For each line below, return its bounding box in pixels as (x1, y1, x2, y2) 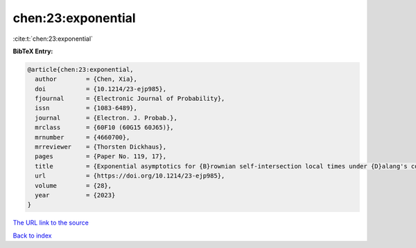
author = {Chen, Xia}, (35, 75, 138, 83)
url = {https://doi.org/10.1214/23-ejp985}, (35, 172, 225, 180)
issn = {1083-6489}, (35, 104, 138, 112)
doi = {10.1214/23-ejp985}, (35, 85, 166, 93)
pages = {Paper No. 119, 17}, (35, 153, 166, 160)
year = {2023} (35, 191, 116, 199)
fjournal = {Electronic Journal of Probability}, (35, 95, 225, 103)
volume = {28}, (35, 182, 112, 189)
